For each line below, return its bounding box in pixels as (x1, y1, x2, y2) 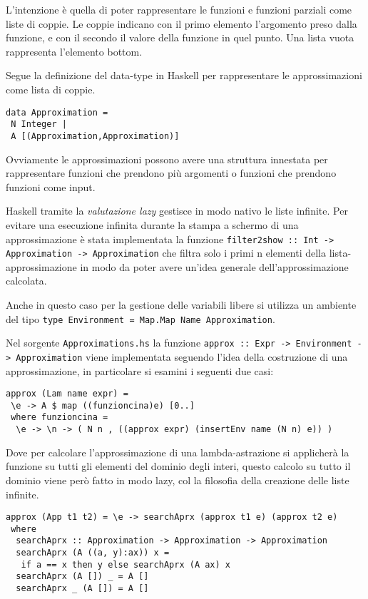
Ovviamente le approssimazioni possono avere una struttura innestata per (6, 151, 328, 166)
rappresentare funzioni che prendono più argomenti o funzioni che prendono (6, 165, 337, 180)
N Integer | (11, 119, 67, 130)
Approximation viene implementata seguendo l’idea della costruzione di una (16, 349, 348, 364)
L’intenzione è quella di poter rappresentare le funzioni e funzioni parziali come (6, 2, 352, 16)
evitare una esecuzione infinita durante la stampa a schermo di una (6, 217, 299, 232)
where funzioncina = (11, 412, 108, 423)
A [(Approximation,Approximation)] (11, 130, 180, 141)
